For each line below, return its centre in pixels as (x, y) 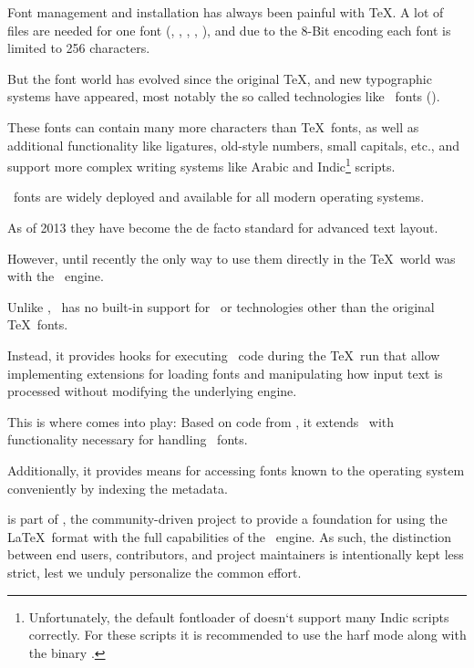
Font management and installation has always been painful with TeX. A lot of (226, 12)
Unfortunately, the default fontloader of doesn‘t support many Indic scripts (239, 616)
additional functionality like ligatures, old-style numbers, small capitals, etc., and (233, 145)
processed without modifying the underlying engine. (152, 391)
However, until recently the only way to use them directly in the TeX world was (232, 258)
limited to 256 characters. (79, 48)
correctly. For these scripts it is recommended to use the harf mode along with (247, 635)
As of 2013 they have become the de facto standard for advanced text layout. (223, 227)
